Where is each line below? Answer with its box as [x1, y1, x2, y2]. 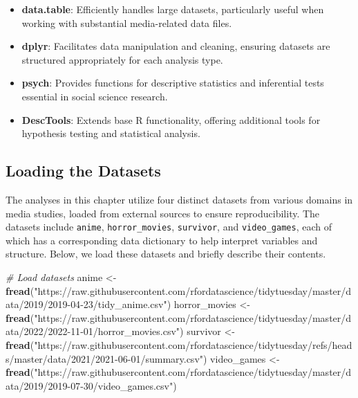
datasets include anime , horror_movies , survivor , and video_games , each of [6, 219, 332, 234]
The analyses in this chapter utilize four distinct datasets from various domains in [6, 192, 353, 206]
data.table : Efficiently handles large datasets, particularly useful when [21, 2, 324, 16]
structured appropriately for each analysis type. [21, 52, 223, 66]
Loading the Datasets [6, 160, 161, 181]
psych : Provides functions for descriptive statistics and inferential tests [21, 75, 324, 90]
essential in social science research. [21, 89, 168, 103]
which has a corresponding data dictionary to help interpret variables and [6, 233, 318, 247]
